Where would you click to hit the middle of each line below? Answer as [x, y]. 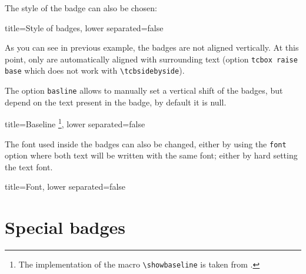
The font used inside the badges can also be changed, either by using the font [146, 143]
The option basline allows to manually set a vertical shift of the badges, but [144, 90]
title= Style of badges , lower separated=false [84, 27]
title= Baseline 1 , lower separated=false [75, 123]
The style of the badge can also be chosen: [81, 8]
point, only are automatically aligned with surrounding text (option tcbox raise [151, 59]
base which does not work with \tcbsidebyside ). [95, 70]
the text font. [29, 166]
